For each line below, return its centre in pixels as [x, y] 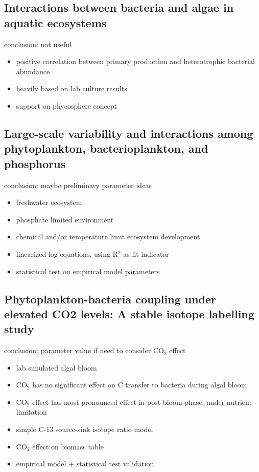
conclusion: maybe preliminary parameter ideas [78, 185]
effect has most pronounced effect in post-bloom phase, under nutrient [142, 402]
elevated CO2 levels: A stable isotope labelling [129, 313]
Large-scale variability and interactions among [129, 133]
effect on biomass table [68, 446]
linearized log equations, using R [67, 253]
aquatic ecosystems [55, 22]
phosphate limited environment [65, 219]
